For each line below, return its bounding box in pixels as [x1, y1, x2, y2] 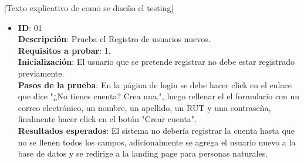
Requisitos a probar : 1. [18, 44, 111, 56]
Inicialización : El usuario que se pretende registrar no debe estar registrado [18, 56, 295, 68]
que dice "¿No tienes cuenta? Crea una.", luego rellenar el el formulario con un [18, 90, 300, 102]
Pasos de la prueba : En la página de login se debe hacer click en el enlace [18, 78, 292, 91]
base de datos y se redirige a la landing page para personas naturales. [18, 147, 268, 159]
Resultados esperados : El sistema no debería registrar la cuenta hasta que [18, 124, 295, 136]
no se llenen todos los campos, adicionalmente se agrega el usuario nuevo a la [18, 136, 296, 148]
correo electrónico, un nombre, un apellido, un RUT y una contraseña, [18, 101, 271, 113]
